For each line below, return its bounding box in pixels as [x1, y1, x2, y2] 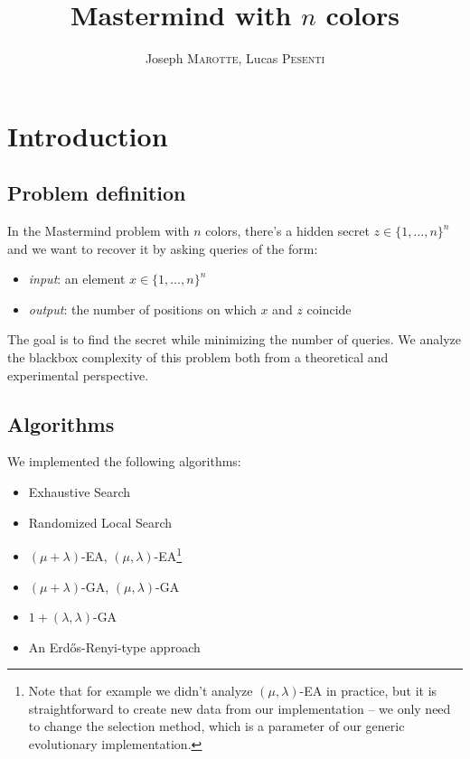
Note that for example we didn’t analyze [28, 681, 253, 700]
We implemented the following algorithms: [7, 452, 241, 471]
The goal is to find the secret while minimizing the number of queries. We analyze [7, 330, 461, 349]
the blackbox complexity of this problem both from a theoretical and [7, 348, 389, 367]
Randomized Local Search [28, 512, 173, 531]
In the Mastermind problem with [7, 221, 190, 240]
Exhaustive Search [28, 483, 131, 501]
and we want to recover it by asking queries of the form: [7, 239, 318, 258]
